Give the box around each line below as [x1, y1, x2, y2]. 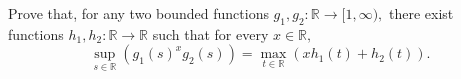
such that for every [152, 23, 269, 44]
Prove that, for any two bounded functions [8, 3, 269, 23]
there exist [389, 3, 454, 23]
